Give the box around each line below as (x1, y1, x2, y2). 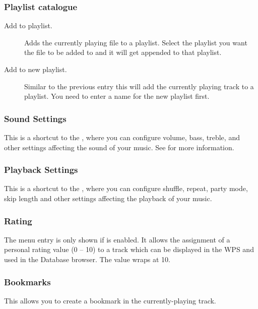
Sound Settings (4, 112, 67, 125)
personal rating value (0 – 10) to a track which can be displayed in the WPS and (4, 244, 254, 255)
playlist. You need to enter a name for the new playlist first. (24, 91, 210, 101)
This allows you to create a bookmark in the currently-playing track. (4, 295, 216, 305)
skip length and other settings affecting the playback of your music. (4, 193, 212, 203)
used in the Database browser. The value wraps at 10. (4, 254, 170, 264)
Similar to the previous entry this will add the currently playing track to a (24, 81, 254, 91)
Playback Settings (4, 163, 78, 176)
